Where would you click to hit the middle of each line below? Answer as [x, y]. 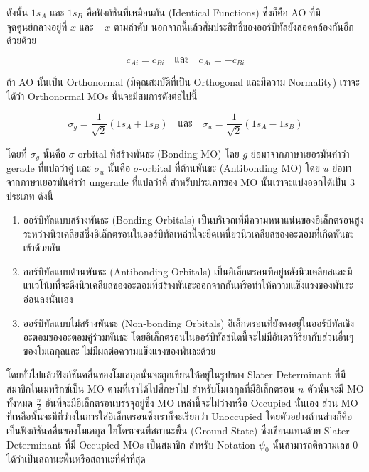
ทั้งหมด [20, 402]
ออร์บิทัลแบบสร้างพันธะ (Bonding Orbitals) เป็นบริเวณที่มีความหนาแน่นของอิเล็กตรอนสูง [193, 220]
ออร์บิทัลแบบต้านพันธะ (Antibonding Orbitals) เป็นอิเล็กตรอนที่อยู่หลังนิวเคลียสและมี [188, 271]
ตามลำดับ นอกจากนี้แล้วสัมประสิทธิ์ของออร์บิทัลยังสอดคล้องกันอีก [234, 26]
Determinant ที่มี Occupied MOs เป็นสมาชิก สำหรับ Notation [131, 444]
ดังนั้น [17, 12]
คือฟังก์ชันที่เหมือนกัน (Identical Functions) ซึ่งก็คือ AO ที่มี [203, 12]
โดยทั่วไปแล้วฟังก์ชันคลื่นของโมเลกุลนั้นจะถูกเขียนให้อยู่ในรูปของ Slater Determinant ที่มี [176, 374]
